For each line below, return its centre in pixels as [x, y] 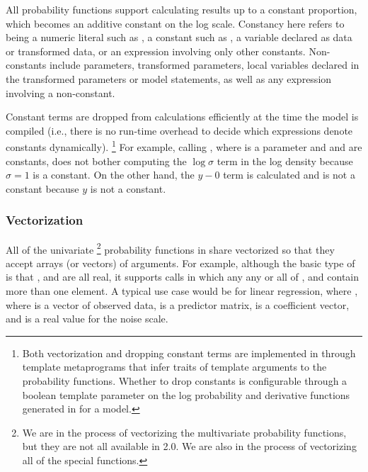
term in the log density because [285, 161]
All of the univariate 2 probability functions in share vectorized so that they [170, 248]
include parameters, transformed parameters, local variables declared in [204, 65]
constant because [42, 188]
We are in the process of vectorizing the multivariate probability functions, [184, 432]
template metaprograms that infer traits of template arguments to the [174, 367]
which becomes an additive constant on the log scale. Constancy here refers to [175, 23]
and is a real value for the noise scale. [87, 319]
